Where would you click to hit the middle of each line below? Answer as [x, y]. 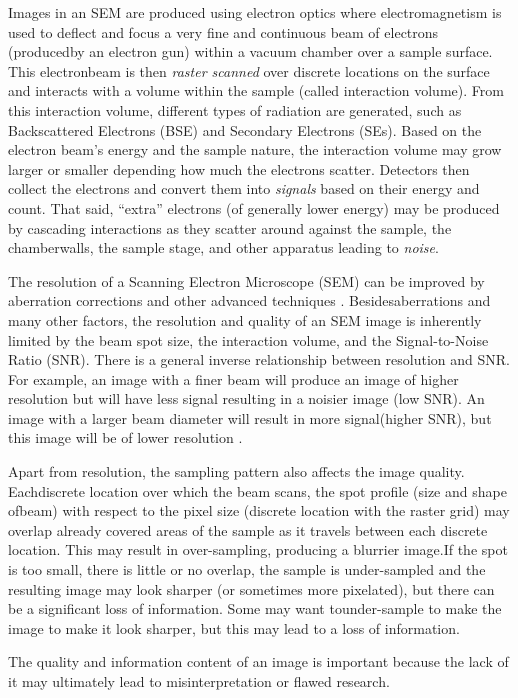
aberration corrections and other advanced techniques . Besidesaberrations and [249, 300]
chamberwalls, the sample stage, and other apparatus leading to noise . [223, 247]
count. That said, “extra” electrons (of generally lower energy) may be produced [254, 207]
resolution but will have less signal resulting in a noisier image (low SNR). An [246, 398]
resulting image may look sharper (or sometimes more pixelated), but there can [251, 588]
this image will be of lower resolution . [125, 437]
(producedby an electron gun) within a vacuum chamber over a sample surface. [250, 51]
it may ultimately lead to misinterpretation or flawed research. [199, 681]
